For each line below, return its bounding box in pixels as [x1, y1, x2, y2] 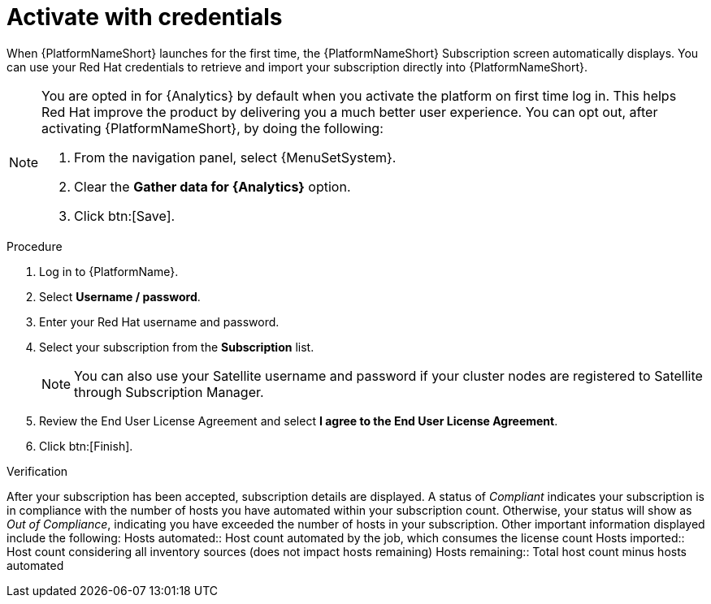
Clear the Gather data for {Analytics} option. [74, 178, 351, 195]
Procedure [7, 239, 63, 253]
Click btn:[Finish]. [39, 438, 133, 453]
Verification [7, 464, 68, 478]
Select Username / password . [39, 289, 201, 304]
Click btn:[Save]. [74, 207, 176, 224]
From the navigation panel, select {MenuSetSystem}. [74, 149, 397, 166]
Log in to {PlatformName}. [39, 264, 179, 278]
